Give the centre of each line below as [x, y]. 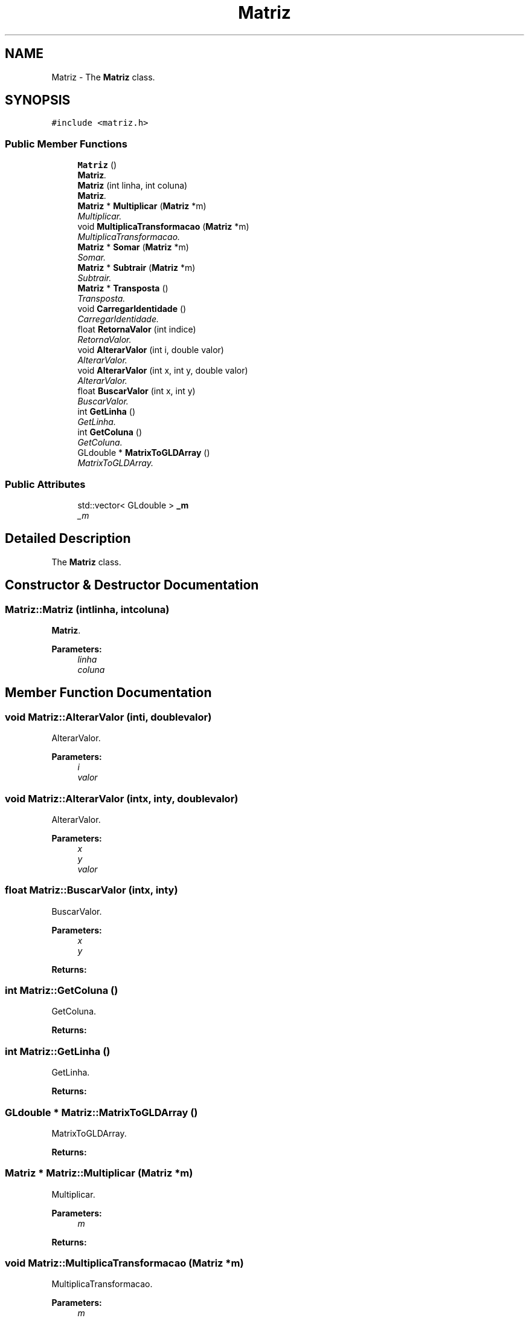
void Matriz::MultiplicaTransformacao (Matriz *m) [124, 1263]
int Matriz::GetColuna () [62, 991]
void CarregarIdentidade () [132, 309]
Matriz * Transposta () [123, 288]
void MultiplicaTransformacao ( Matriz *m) [163, 227]
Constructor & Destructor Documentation [132, 585]
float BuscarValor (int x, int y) [136, 391]
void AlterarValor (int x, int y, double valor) [163, 371]
